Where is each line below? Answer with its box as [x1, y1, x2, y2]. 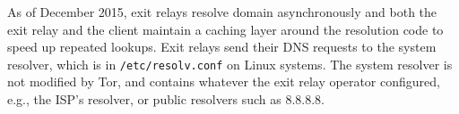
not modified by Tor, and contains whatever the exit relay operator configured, [7, 72, 440, 91]
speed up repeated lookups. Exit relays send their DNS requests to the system [7, 37, 437, 56]
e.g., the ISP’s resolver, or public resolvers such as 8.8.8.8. [7, 90, 325, 109]
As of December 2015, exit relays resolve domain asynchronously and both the [7, 3, 437, 20]
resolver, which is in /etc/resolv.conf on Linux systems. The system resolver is [7, 54, 453, 73]
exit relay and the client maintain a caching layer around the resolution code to [7, 20, 444, 38]
